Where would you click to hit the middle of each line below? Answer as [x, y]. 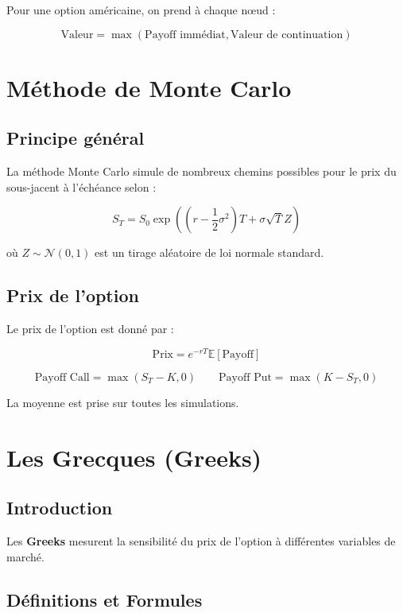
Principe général [76, 138]
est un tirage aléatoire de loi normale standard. [209, 252]
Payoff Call [62, 377]
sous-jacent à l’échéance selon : [81, 186]
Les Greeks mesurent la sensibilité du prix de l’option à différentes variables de [201, 541]
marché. [25, 556]
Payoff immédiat [185, 35]
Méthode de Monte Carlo [149, 87]
